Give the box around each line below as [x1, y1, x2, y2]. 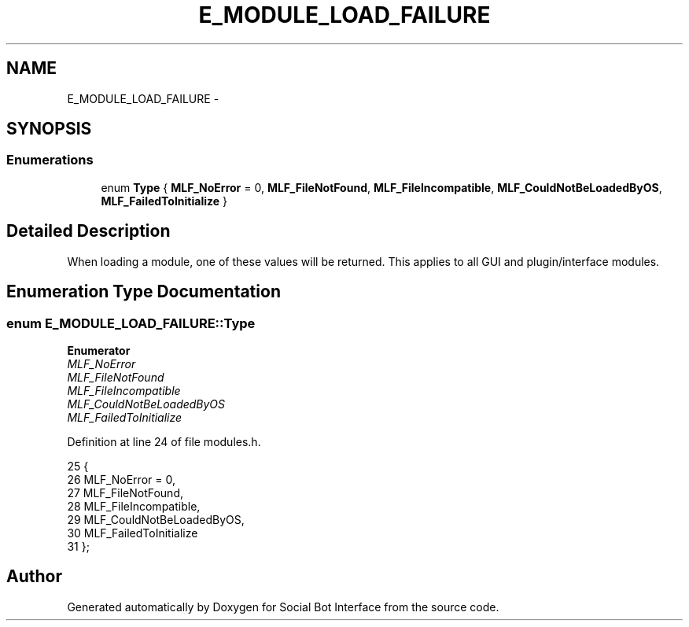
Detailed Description [6, 221, 171, 242]
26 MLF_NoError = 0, [67, 472, 175, 486]
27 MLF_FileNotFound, [67, 485, 183, 500]
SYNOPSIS [6, 119, 92, 139]
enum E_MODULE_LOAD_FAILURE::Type [6, 315, 256, 331]
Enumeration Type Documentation [6, 282, 281, 302]
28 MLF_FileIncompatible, [67, 499, 201, 513]
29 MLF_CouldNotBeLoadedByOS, [67, 512, 245, 526]
